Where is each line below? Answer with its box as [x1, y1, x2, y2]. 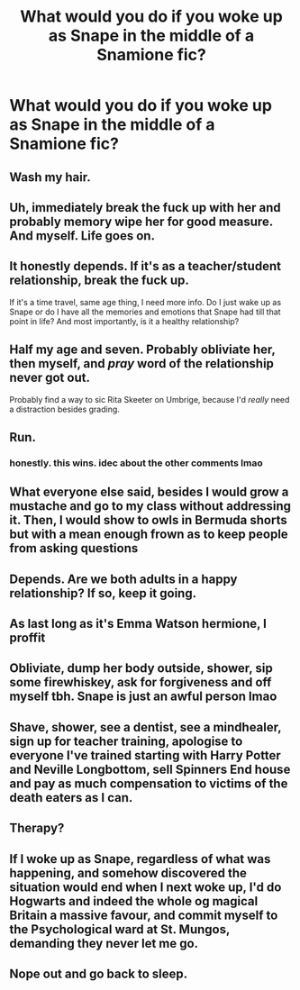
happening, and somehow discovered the [9, 865, 248, 880]
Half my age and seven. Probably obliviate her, [9, 342, 276, 358]
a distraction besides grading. [9, 404, 120, 414]
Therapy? [9, 821, 65, 836]
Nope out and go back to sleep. [9, 967, 188, 982]
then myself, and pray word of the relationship [9, 356, 275, 371]
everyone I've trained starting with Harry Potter [9, 748, 281, 763]
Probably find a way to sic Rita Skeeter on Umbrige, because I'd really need [9, 394, 290, 404]
